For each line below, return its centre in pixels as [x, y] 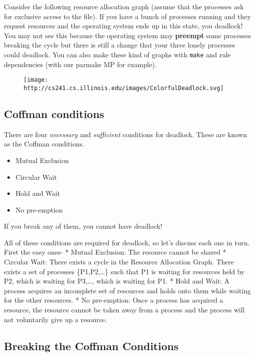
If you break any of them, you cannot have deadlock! [83, 226]
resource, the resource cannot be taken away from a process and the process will [124, 310]
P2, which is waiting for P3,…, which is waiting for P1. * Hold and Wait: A [117, 281]
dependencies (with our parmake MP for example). [80, 64]
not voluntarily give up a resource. [56, 319]
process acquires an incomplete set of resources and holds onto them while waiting [127, 290]
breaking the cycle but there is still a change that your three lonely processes [120, 45]
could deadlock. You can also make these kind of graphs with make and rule [117, 54]
